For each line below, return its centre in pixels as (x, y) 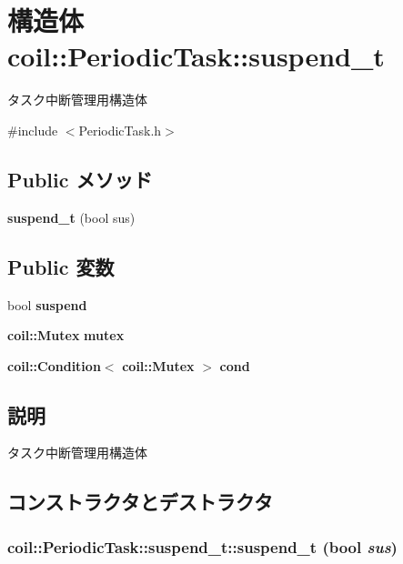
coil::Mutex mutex (66, 335)
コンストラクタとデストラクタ (140, 502)
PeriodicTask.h (120, 130)
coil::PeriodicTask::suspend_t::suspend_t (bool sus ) (202, 546)
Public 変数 (61, 266)
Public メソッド (80, 179)
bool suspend (47, 304)
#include (33, 130)
